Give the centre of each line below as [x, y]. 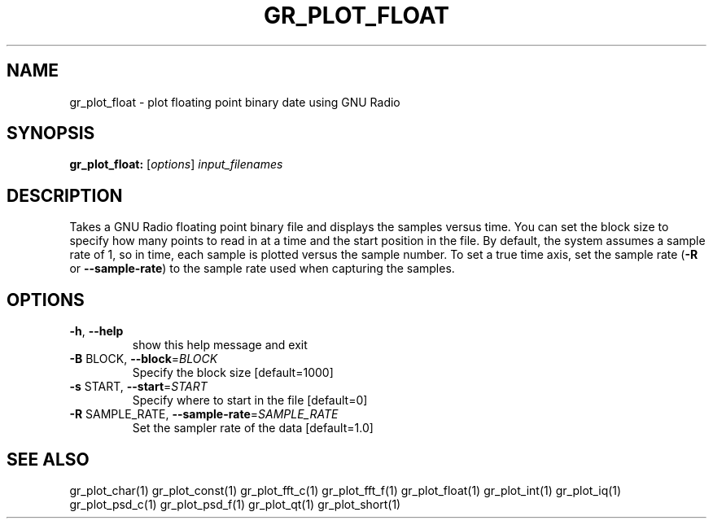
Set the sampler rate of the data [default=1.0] [253, 428]
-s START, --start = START [138, 387]
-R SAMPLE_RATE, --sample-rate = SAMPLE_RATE [204, 414]
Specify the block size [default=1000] [233, 373]
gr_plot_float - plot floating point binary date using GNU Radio [235, 102]
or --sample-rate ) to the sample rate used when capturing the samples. [262, 269]
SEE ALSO [48, 459]
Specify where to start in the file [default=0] [250, 400]
